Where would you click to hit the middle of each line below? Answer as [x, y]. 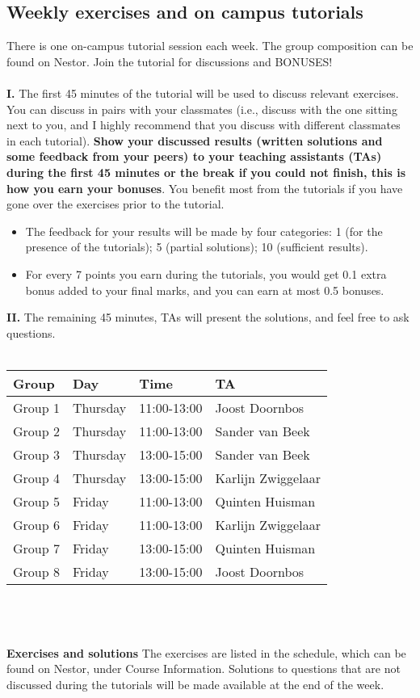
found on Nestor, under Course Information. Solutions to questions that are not [204, 669]
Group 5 [36, 501]
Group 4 [36, 477]
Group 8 [36, 571]
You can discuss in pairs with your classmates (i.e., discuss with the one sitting [202, 109]
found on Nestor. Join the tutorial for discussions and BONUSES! [170, 61]
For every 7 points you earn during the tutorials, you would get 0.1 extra [206, 273]
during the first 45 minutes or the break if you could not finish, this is [206, 172]
